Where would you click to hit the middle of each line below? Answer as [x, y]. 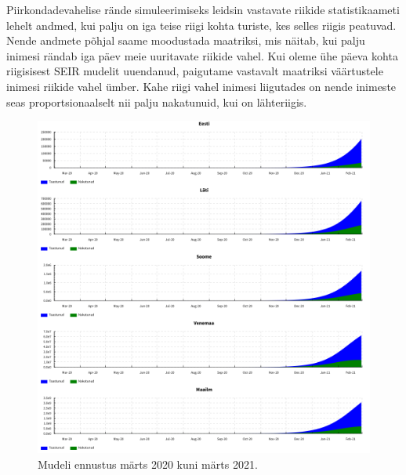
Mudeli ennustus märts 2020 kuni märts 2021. [148, 464]
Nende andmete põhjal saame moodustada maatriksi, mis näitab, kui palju [186, 40]
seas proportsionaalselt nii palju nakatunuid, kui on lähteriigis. [157, 102]
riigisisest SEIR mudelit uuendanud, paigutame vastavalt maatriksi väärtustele [195, 71]
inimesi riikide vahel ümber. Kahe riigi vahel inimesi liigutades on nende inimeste [201, 86]
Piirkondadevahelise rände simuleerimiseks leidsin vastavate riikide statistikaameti [203, 9]
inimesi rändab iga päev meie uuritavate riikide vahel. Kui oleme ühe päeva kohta [202, 55]
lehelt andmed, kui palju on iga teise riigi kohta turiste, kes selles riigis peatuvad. [201, 25]
